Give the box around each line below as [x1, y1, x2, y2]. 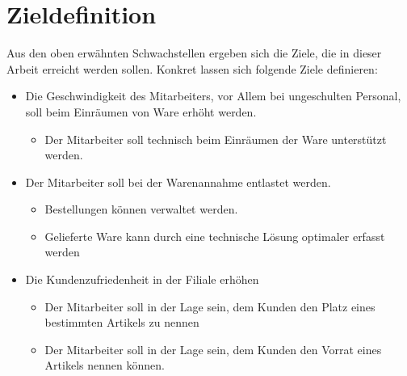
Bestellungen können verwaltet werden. [44, 201, 238, 218]
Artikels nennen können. [44, 357, 165, 374]
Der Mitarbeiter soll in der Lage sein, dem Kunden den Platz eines [44, 298, 376, 315]
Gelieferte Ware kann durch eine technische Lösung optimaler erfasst [44, 227, 385, 244]
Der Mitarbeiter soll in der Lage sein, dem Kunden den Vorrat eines [44, 340, 382, 357]
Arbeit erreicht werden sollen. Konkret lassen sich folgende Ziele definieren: [6, 60, 378, 77]
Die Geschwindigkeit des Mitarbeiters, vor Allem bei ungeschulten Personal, [25, 87, 401, 104]
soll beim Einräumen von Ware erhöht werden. [25, 103, 257, 120]
